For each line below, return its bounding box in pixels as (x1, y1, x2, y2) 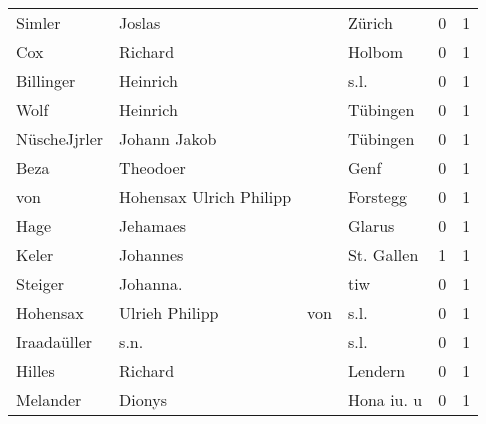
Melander (16, 388, 82, 411)
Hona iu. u (347, 388, 423, 411)
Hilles (16, 359, 55, 382)
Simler (16, 11, 61, 34)
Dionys (119, 388, 167, 411)
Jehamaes (119, 214, 187, 237)
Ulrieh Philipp (119, 301, 219, 324)
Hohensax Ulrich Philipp (119, 185, 292, 208)
